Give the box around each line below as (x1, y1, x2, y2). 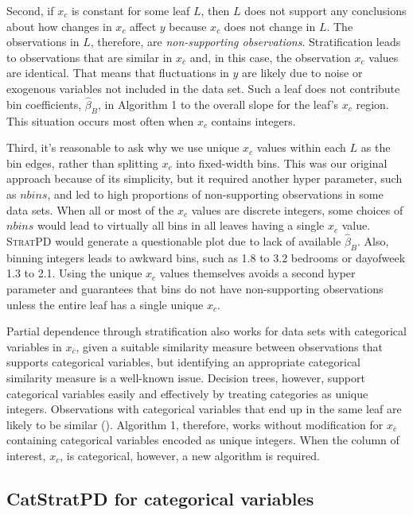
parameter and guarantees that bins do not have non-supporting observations (6, 280, 384, 296)
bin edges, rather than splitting (6, 154, 158, 171)
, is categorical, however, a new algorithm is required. (60, 447, 320, 463)
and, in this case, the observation (189, 48, 351, 65)
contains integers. (211, 112, 296, 129)
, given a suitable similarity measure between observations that (76, 338, 383, 354)
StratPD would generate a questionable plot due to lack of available (6, 232, 341, 249)
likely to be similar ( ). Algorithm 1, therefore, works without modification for (6, 416, 384, 432)
